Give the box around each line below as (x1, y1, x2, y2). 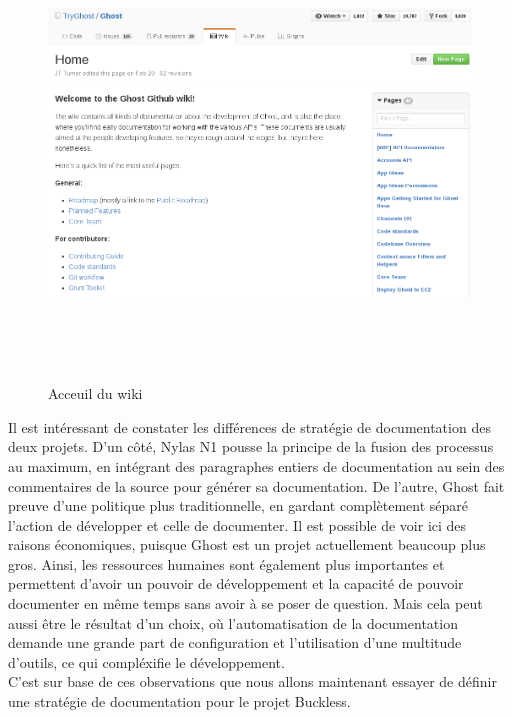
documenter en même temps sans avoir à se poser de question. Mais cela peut (8, 593, 483, 614)
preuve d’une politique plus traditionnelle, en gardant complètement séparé (8, 495, 469, 516)
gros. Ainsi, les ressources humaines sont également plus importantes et (8, 553, 445, 574)
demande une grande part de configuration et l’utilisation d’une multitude (8, 632, 462, 653)
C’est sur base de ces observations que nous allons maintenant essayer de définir (8, 671, 497, 692)
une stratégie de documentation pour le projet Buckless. (8, 691, 351, 712)
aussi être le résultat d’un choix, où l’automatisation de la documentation (8, 612, 458, 633)
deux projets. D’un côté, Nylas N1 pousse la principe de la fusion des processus (8, 436, 494, 457)
